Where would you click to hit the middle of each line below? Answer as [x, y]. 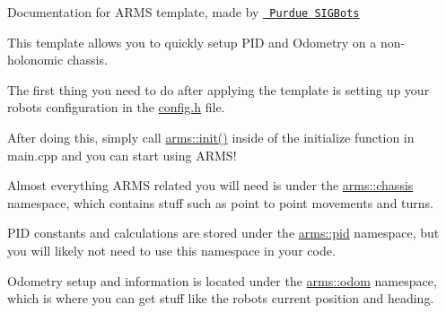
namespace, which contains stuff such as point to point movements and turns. [220, 202]
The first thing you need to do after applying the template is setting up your [219, 89]
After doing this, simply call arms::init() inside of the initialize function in [211, 138]
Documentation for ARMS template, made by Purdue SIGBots [184, 12]
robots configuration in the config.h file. [116, 107]
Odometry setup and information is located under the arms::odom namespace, [222, 280]
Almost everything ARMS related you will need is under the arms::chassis [210, 185]
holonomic [35, 60]
